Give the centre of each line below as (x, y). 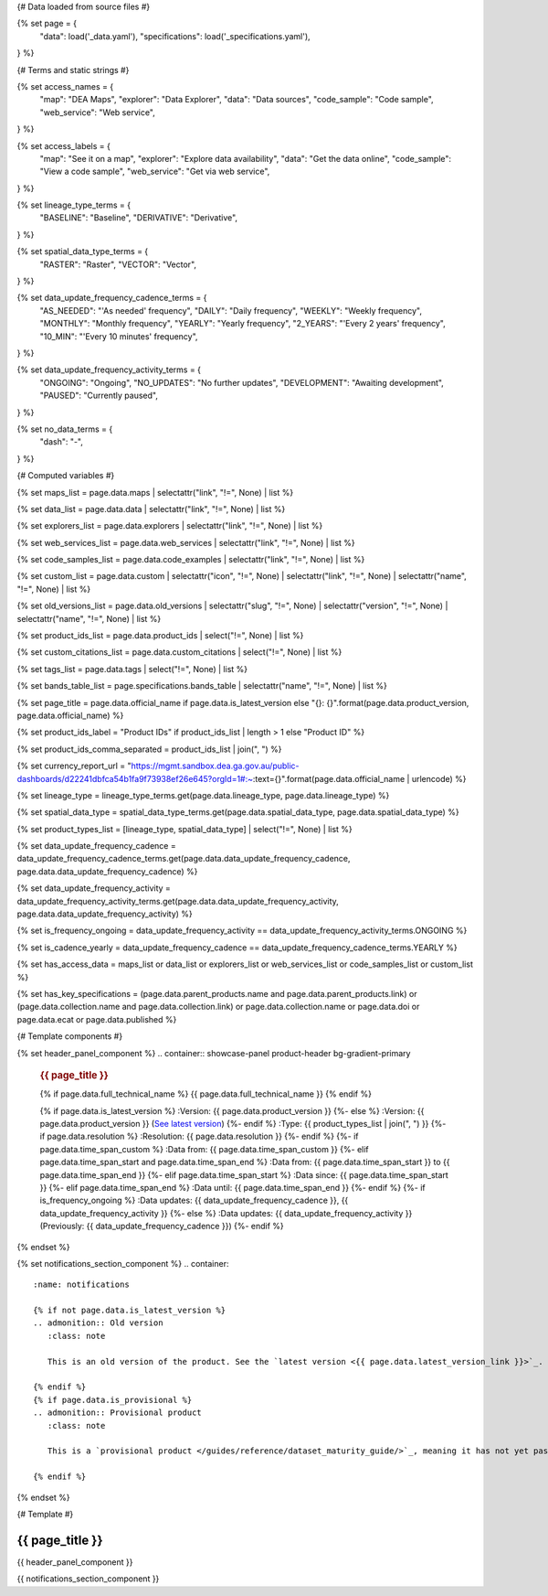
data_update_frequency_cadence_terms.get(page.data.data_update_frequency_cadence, (184, 859)
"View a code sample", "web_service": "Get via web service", (155, 171)
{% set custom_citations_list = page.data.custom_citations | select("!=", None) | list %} (179, 652)
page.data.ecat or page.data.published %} (97, 1019)
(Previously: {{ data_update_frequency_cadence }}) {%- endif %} (162, 1226)
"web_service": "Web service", (97, 112)
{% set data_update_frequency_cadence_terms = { (112, 298)
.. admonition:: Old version (98, 1323)
